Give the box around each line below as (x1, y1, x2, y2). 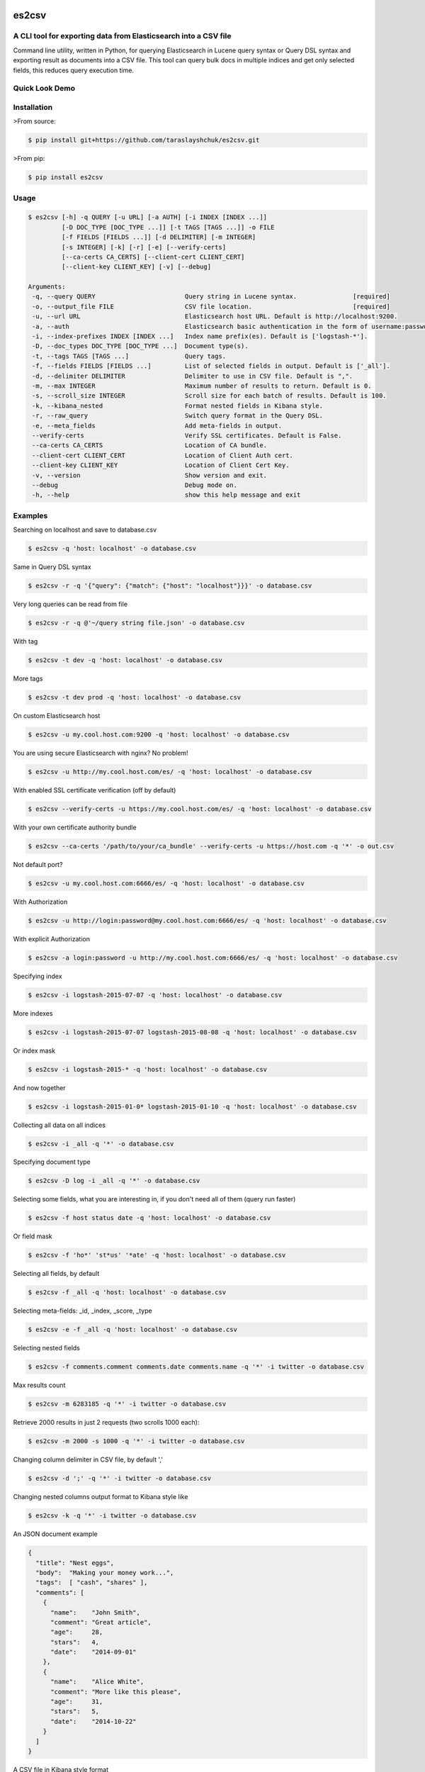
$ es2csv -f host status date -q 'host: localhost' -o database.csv (28, 1214, 271, 1222)
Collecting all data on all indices (13, 1121, 106, 1129)
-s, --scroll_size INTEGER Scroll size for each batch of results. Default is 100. (32, 392, 387, 400)
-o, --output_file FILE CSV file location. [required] (32, 302, 391, 310)
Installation (13, 102, 53, 112)
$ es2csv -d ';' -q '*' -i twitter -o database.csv (28, 1474, 212, 1483)
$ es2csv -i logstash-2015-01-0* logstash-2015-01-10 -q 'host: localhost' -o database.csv (28, 1102, 357, 1111)
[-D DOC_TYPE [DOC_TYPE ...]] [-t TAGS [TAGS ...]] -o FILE (61, 223, 275, 231)
